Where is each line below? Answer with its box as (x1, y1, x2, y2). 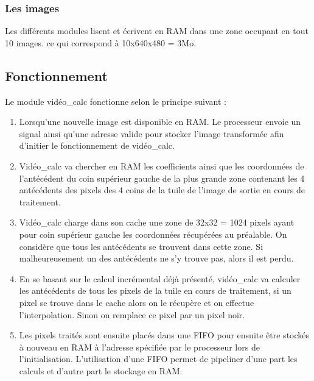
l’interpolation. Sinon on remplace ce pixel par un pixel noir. (19, 308, 245, 321)
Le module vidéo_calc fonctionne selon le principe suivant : (5, 94, 226, 107)
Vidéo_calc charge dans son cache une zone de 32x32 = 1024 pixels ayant (19, 216, 295, 229)
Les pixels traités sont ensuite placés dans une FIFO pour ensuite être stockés (19, 329, 310, 341)
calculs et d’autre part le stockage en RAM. (19, 364, 183, 377)
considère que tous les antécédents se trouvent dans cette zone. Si (19, 240, 263, 252)
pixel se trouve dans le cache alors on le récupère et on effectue (19, 296, 254, 308)
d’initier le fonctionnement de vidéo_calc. (19, 139, 175, 152)
